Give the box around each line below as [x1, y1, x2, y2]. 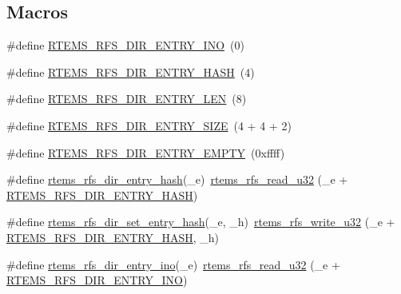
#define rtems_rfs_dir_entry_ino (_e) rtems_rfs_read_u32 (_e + [6, 256, 340, 272]
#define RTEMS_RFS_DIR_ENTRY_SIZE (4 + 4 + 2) [6, 117, 292, 133]
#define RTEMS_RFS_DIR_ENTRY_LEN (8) [6, 90, 247, 107]
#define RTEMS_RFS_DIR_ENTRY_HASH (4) [6, 63, 255, 80]
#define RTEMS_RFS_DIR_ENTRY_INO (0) [6, 37, 244, 54]
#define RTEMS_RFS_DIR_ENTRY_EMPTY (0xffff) [6, 144, 285, 161]
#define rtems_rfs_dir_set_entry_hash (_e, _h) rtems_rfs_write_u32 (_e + [6, 213, 395, 230]
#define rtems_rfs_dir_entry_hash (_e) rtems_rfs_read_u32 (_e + [6, 171, 348, 188]
